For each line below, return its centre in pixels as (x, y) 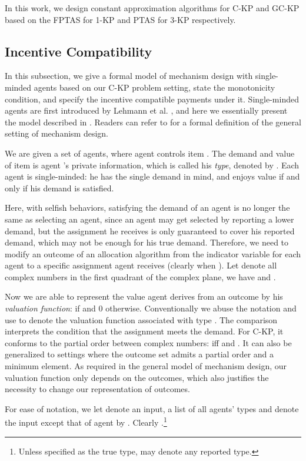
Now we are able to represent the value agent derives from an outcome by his (144, 296)
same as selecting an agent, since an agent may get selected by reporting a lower (149, 219)
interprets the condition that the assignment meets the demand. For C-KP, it (144, 331)
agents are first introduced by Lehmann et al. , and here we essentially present (146, 110)
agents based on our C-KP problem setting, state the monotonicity (154, 87)
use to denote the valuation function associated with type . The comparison (141, 319)
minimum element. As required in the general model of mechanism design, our (146, 366)
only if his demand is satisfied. (59, 188)
